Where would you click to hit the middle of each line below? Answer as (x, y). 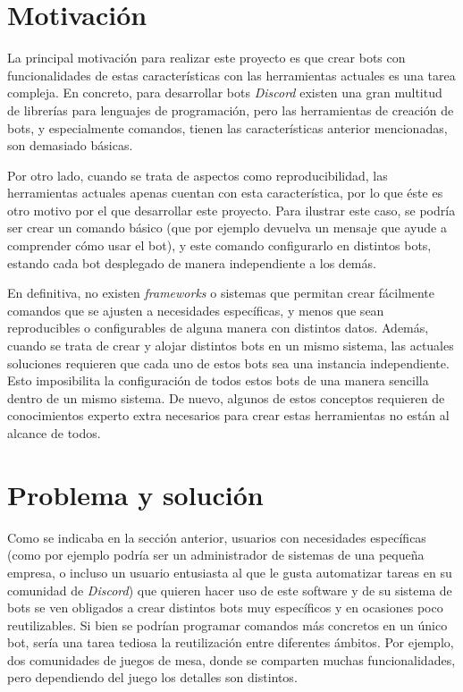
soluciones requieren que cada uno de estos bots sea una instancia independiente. (228, 363)
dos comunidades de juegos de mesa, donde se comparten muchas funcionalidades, (231, 659)
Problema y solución (135, 494)
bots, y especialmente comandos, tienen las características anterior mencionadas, (227, 127)
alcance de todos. (54, 433)
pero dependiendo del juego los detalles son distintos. (152, 677)
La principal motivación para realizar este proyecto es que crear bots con (206, 58)
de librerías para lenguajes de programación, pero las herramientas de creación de (231, 110)
